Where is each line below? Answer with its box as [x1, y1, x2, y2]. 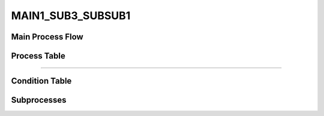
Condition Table [11, 76, 72, 86]
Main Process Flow [11, 32, 83, 42]
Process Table [11, 51, 65, 61]
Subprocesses [11, 95, 67, 105]
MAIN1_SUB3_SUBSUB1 [11, 9, 131, 22]
